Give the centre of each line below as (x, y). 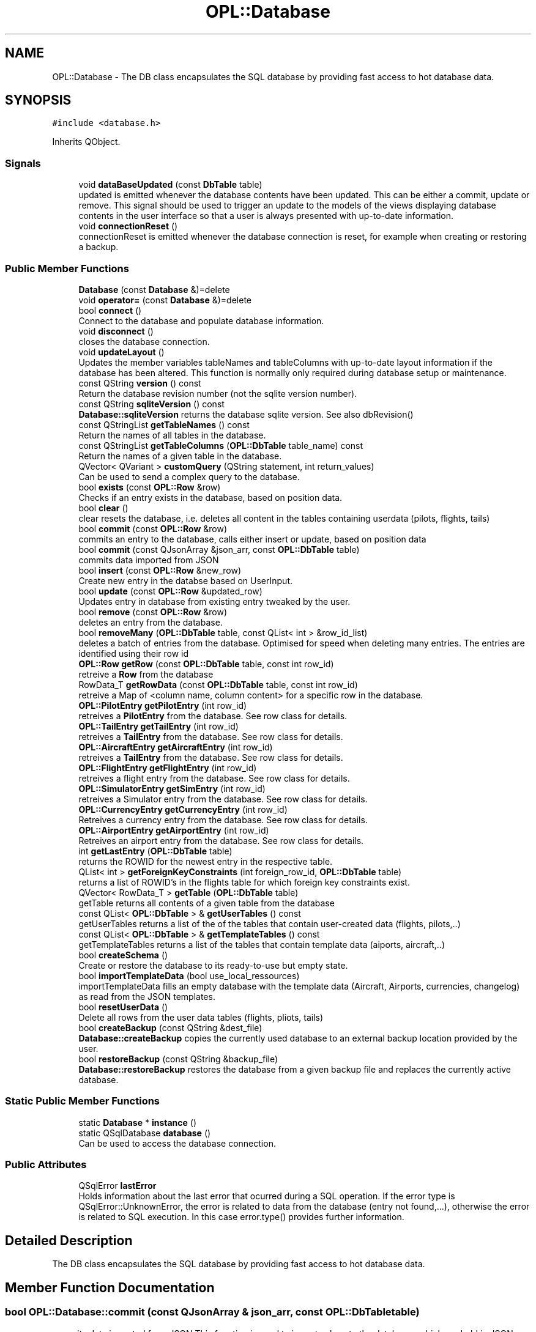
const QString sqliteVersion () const (151, 404)
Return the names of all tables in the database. (172, 435)
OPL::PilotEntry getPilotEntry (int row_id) (163, 705)
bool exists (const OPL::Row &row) (150, 487)
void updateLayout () (121, 352)
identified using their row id (134, 653)
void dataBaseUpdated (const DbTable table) (170, 185)
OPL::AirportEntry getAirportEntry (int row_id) (174, 830)
